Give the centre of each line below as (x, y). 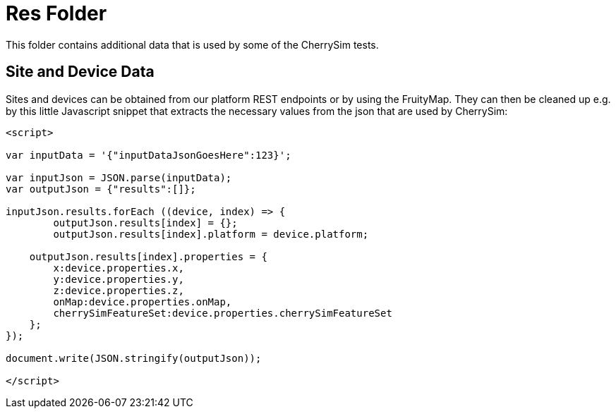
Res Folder (56, 13)
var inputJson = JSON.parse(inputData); (119, 177)
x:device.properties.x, (119, 268)
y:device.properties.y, (119, 279)
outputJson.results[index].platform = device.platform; (211, 234)
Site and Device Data (80, 72)
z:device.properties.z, (119, 290)
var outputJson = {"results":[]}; (101, 189)
